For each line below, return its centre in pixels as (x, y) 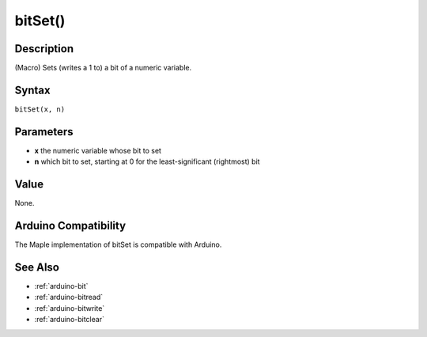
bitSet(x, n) (40, 109)
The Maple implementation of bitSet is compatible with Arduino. (118, 244)
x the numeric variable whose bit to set (98, 150)
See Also (37, 267)
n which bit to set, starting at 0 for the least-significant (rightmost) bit (147, 161)
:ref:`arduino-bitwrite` (70, 308)
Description (44, 49)
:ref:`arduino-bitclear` (69, 320)
